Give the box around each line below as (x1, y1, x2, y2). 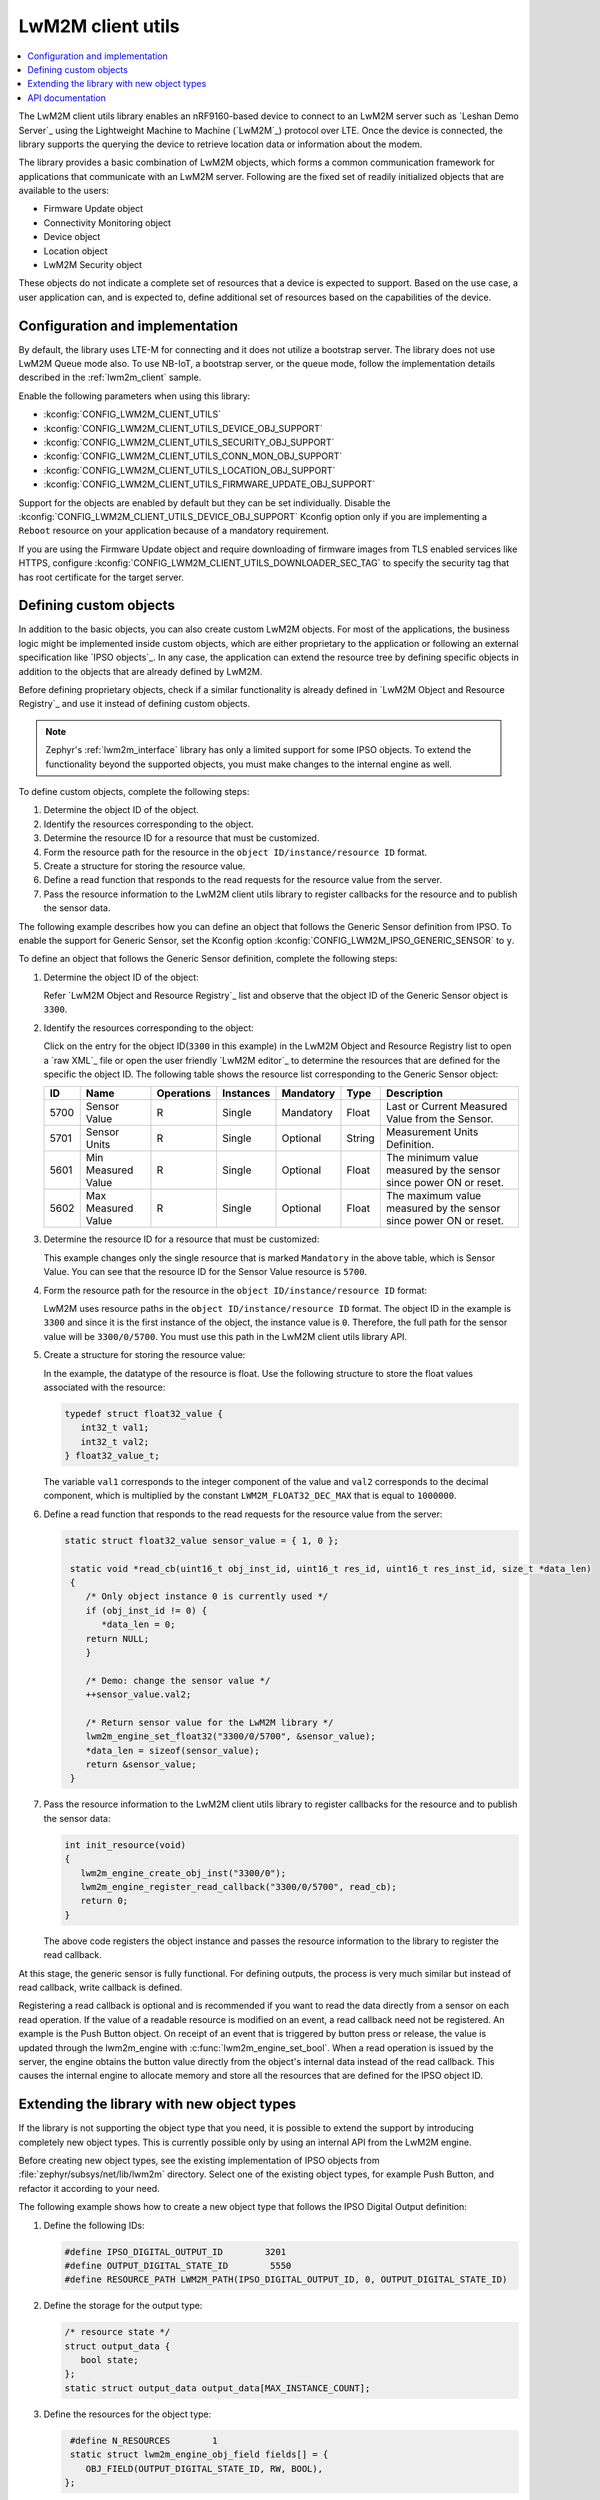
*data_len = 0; (101, 1619, 176, 1630)
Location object (43, 245, 108, 257)
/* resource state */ (64, 2326, 171, 2338)
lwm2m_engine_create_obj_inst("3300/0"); (80, 1867, 287, 1879)
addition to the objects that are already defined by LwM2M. (18, 665, 263, 677)
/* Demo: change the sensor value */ (85, 1675, 271, 1686)
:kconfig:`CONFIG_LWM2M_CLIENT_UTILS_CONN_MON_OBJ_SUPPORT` (43, 450, 343, 462)
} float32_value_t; (64, 1450, 160, 1462)
